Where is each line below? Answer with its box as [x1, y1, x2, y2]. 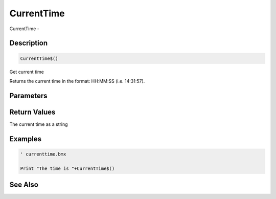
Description [9, 39, 48, 48]
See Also [9, 181, 38, 189]
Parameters [9, 91, 48, 100]
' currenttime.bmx [20, 151, 66, 157]
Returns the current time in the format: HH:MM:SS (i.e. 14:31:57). [9, 78, 145, 84]
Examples [9, 135, 42, 143]
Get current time [9, 69, 44, 75]
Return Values [9, 107, 56, 116]
